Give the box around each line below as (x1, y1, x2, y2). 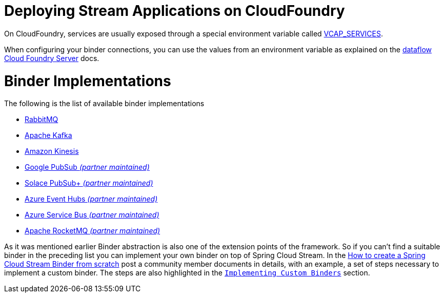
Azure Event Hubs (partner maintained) (25, 194, 158, 204)
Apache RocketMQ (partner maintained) (25, 226, 160, 235)
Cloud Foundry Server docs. (4, 53, 99, 63)
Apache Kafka (25, 131, 72, 140)
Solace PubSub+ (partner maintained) (25, 179, 153, 188)
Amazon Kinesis (25, 147, 79, 156)
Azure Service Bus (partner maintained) (25, 210, 159, 220)
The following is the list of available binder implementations (4, 99, 205, 108)
